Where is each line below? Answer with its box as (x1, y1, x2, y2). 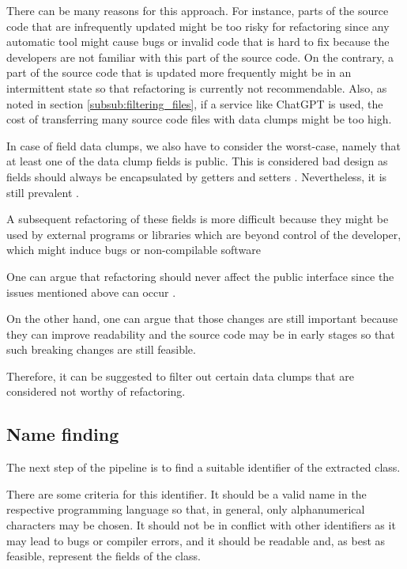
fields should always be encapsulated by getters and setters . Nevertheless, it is (6, 168, 387, 184)
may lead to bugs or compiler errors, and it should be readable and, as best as (6, 532, 386, 548)
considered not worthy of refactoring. (6, 383, 186, 400)
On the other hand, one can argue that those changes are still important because (6, 310, 398, 327)
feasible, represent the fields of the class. (6, 548, 201, 564)
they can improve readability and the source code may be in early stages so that (6, 325, 395, 342)
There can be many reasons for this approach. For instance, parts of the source (6, 2, 389, 18)
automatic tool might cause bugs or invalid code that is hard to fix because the (6, 33, 390, 50)
